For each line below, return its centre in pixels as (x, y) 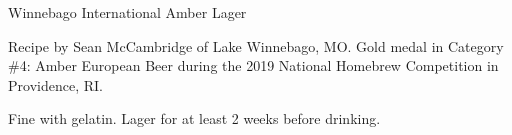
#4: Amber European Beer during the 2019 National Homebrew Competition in (253, 65)
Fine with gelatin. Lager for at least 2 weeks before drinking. (194, 118)
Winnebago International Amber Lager (127, 12)
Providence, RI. (55, 84)
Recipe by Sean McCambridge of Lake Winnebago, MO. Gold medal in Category (256, 45)
